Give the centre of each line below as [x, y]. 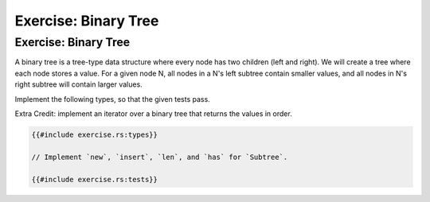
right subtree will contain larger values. [78, 84]
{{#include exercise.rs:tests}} [95, 179]
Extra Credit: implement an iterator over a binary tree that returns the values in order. [153, 113]
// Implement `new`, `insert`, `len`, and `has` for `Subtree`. [160, 157]
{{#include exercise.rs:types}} [95, 134]
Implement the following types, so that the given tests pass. [112, 99]
